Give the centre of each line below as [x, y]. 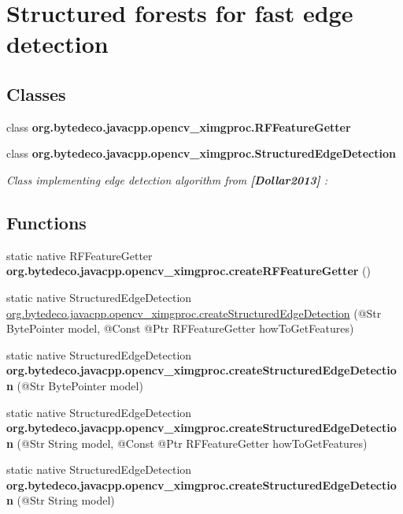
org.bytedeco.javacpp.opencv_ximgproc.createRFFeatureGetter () [189, 271]
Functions [46, 222]
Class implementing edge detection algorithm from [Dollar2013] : [167, 179]
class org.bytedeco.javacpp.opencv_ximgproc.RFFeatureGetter [179, 127]
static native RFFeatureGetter [79, 255]
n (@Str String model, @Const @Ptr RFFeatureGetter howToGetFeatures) [187, 443]
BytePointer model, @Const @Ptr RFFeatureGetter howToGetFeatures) [180, 328]
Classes [36, 93]
